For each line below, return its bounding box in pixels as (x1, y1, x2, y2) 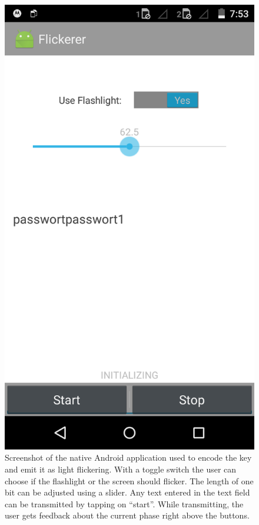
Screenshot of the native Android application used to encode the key (5, 451, 252, 464)
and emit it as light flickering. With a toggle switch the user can (5, 462, 237, 475)
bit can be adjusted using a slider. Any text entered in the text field (5, 486, 250, 498)
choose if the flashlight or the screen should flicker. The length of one (5, 474, 254, 487)
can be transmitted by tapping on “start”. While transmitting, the (5, 497, 244, 510)
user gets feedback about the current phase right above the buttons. (5, 509, 250, 521)
